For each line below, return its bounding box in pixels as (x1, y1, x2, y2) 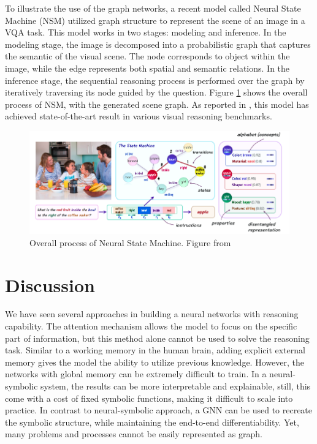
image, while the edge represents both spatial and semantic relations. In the (5, 61, 290, 74)
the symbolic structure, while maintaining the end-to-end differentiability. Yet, (5, 415, 299, 428)
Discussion (5, 272, 95, 297)
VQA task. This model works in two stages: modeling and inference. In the (5, 26, 286, 39)
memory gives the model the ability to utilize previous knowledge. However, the (5, 355, 304, 368)
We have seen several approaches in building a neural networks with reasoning (5, 307, 299, 320)
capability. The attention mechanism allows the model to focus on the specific (5, 320, 297, 333)
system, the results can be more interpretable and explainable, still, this (40, 380, 311, 393)
